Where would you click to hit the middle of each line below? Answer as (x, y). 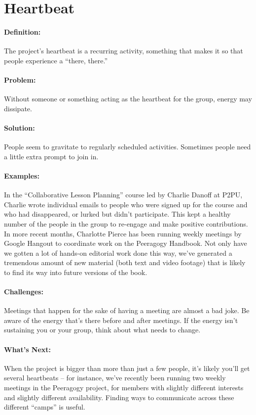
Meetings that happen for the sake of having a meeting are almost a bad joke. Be (127, 310)
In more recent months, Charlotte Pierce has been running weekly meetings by (123, 233)
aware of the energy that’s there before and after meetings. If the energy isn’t (121, 320)
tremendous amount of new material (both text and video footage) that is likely (125, 262)
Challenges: (24, 292)
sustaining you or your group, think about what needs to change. (102, 330)
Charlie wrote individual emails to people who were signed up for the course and (126, 204)
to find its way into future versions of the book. (76, 272)
